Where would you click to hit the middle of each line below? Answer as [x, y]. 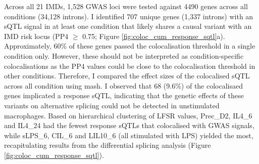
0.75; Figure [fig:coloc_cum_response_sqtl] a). [154, 36]
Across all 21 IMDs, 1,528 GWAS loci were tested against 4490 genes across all [126, 6]
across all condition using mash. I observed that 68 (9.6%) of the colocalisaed [124, 85]
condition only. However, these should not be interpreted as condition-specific [124, 55]
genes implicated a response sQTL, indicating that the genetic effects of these [124, 95]
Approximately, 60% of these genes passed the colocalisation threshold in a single [130, 46]
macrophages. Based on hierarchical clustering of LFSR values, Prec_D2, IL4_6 [128, 115]
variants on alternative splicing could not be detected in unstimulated [112, 105]
